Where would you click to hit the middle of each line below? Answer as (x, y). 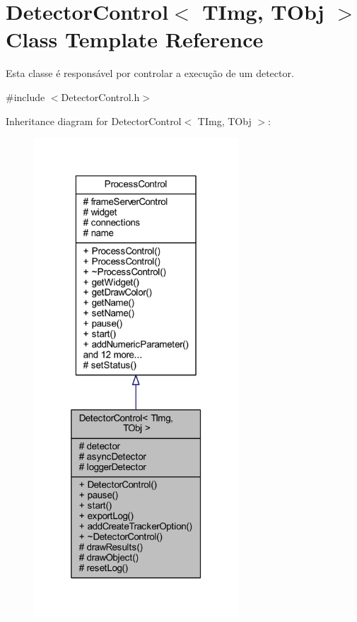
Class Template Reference (135, 39)
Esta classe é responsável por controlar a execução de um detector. (150, 73)
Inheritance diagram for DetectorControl (94, 121)
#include (25, 96)
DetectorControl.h (100, 96)
